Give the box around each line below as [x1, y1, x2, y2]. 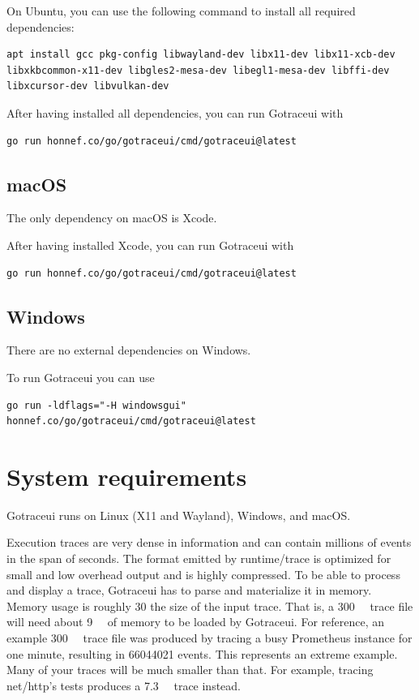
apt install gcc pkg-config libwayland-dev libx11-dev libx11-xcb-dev [6, 49, 395, 61]
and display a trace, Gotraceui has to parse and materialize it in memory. [6, 582, 372, 599]
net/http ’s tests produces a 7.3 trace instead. [6, 676, 242, 694]
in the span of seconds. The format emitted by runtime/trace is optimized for [6, 550, 391, 567]
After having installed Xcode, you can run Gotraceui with [6, 236, 294, 253]
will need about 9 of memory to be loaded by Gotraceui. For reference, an [6, 613, 384, 630]
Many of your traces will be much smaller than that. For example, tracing [6, 661, 374, 678]
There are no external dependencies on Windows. [6, 341, 251, 359]
